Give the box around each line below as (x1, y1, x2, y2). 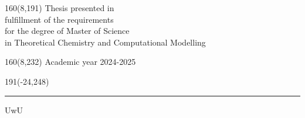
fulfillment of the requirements (5, 13, 114, 25)
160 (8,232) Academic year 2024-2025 (5, 55, 136, 68)
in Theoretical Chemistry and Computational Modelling (5, 36, 206, 48)
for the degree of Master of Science (5, 25, 130, 37)
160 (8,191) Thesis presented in (5, 2, 114, 13)
